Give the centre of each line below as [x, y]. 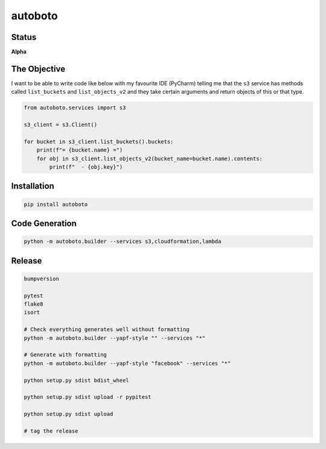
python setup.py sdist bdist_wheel [76, 380]
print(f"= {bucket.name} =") [80, 150]
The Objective [38, 69]
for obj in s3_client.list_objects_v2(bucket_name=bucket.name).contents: [149, 158]
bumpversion [42, 279]
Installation [33, 186]
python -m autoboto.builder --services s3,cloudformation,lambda [123, 241]
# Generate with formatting [65, 355]
